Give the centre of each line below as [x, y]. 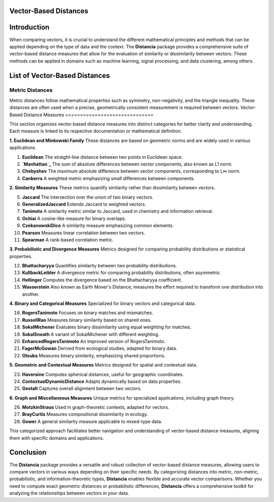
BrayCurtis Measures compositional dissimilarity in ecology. [85, 414]
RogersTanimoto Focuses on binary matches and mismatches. [88, 313]
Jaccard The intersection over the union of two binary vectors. [88, 197]
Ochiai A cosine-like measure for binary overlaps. [74, 218]
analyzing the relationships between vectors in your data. [69, 493]
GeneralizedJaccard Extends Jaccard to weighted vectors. [84, 204]
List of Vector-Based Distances [60, 76]
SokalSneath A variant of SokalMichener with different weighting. [91, 334]
